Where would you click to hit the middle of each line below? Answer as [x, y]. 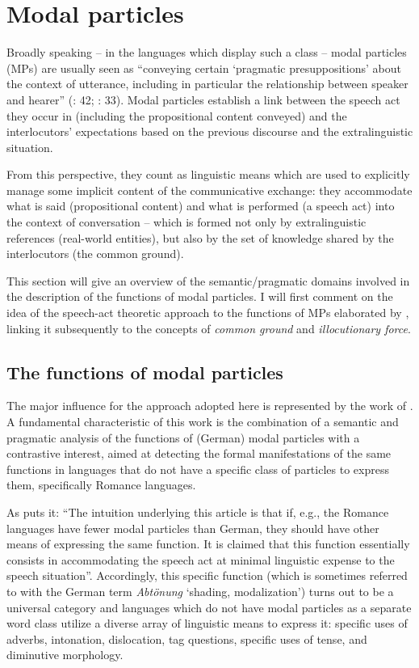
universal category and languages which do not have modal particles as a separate [209, 607]
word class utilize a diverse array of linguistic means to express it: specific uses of [207, 623]
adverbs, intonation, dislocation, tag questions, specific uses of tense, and [187, 638]
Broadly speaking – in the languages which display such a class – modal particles [207, 52]
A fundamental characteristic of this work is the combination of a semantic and [203, 422]
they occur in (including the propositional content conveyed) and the [177, 115]
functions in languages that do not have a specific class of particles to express [198, 469]
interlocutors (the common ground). [95, 254]
